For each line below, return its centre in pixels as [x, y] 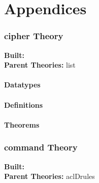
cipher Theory [34, 36]
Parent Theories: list [40, 65]
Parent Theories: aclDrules [49, 176]
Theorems [22, 124]
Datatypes [22, 85]
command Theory [41, 147]
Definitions [24, 104]
